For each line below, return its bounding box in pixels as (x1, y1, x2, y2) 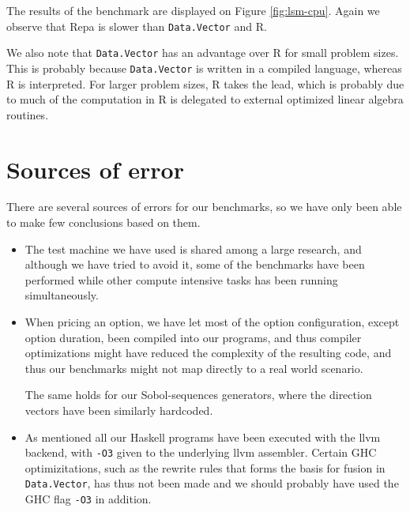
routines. (6, 106, 49, 122)
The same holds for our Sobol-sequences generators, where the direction (24, 386, 372, 403)
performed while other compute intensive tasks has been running (24, 271, 338, 288)
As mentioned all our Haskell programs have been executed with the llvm (24, 428, 381, 445)
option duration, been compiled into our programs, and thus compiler (24, 329, 362, 345)
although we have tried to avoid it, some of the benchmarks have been (24, 256, 365, 273)
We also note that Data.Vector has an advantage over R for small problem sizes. (6, 44, 399, 61)
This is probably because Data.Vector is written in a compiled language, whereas (6, 59, 402, 76)
